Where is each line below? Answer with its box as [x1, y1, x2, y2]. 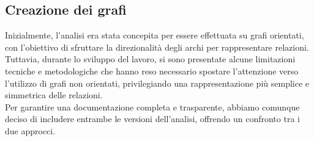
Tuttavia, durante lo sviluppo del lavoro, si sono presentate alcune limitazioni [5, 52, 296, 65]
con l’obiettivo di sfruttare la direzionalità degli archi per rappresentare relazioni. [5, 40, 309, 53]
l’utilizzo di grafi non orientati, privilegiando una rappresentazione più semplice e [5, 76, 310, 89]
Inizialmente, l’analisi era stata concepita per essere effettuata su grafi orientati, [5, 29, 304, 42]
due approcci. [5, 124, 56, 137]
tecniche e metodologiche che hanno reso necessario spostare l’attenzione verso [5, 64, 299, 77]
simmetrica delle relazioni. [5, 89, 103, 101]
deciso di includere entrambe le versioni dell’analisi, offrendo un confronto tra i [5, 112, 300, 125]
